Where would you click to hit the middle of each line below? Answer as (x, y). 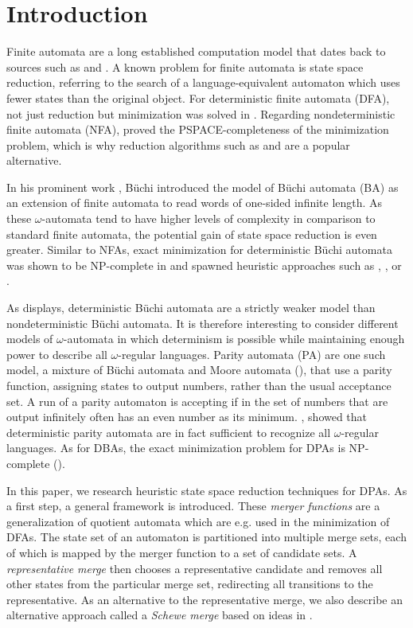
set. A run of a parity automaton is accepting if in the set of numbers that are (197, 401)
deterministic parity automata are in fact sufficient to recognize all (169, 432)
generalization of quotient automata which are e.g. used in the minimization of (198, 521)
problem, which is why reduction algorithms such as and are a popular (178, 144)
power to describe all (57, 354)
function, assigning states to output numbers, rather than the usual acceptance (199, 385)
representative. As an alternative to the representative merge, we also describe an (205, 599)
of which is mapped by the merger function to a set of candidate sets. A (182, 552)
